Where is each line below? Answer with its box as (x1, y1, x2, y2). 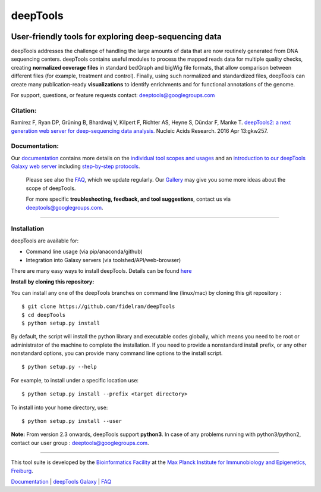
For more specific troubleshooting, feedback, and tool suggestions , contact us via (26, 195, 231, 203)
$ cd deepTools (21, 312, 66, 318)
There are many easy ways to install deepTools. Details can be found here (11, 267, 192, 274)
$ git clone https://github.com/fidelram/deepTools (21, 303, 175, 310)
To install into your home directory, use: (11, 404, 108, 411)
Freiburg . (11, 467, 33, 474)
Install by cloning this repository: (11, 278, 95, 285)
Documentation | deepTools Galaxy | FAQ (11, 478, 112, 485)
